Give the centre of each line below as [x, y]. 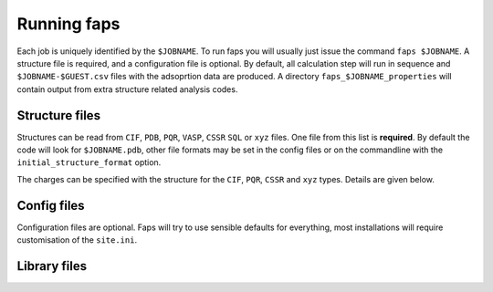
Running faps [68, 24]
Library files [52, 266]
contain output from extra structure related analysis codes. [127, 89]
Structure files [58, 115]
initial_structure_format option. [89, 162]
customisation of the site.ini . [77, 240]
